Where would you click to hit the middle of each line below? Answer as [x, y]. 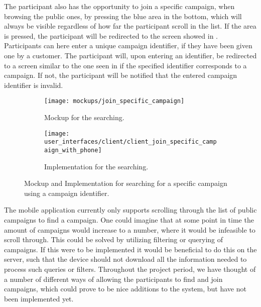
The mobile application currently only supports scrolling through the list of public [130, 210]
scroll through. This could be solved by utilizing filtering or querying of [114, 239]
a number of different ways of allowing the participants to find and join [113, 279]
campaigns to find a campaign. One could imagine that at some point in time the [129, 219]
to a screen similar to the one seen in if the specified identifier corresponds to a [125, 65]
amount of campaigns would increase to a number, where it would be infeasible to [130, 229]
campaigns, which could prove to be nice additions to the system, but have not [125, 289]
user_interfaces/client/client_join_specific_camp [130, 142]
